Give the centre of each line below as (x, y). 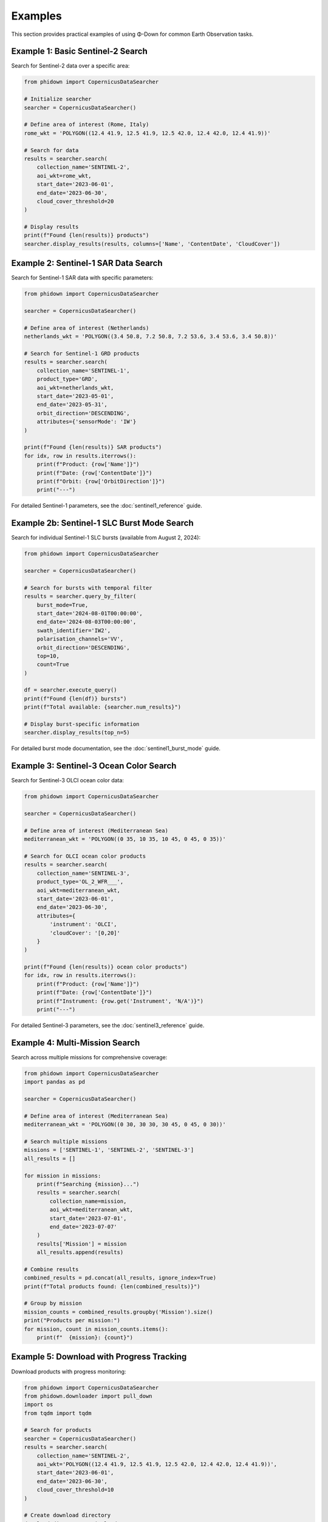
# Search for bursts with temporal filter (88, 588)
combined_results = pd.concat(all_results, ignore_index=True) (120, 1278)
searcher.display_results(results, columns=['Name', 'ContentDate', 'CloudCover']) (152, 244)
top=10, (48, 656)
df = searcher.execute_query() (71, 690)
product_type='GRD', (67, 379)
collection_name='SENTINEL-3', (83, 873)
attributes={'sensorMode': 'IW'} (87, 422)
